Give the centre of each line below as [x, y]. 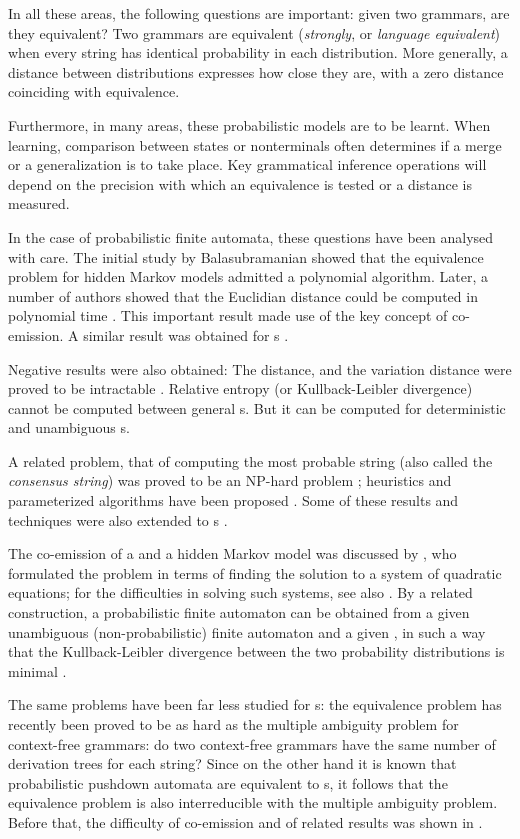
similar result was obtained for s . [186, 334]
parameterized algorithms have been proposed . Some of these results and [233, 500]
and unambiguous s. [69, 427]
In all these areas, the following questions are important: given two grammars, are [259, 13]
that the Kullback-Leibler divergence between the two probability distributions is [256, 651]
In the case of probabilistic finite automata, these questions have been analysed [251, 236]
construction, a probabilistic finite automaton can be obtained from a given [239, 612]
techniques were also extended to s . [118, 519]
